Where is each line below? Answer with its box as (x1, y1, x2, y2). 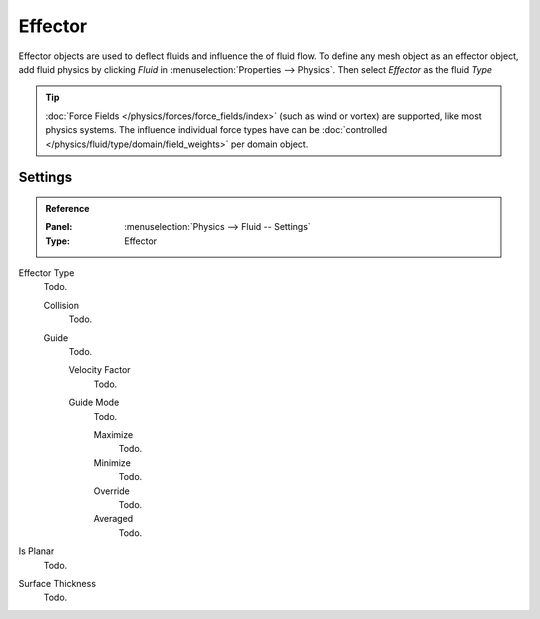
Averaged (93, 513, 134, 525)
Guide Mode (68, 396, 120, 409)
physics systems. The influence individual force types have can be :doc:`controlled (45, 124, 388, 136)
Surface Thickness (18, 577, 97, 589)
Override (93, 485, 130, 497)
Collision (43, 299, 80, 311)
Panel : (45, 221, 73, 233)
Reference (45, 202, 90, 214)
